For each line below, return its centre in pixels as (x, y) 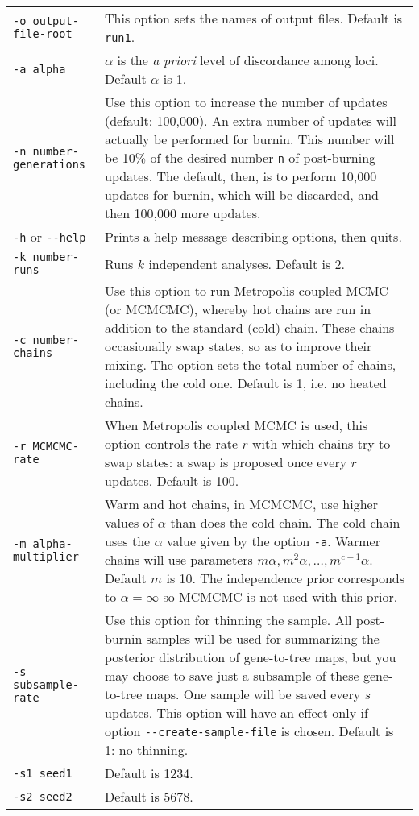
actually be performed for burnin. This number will (249, 139)
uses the (127, 541)
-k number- (46, 257)
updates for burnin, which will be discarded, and (241, 195)
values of (129, 522)
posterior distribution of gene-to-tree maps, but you (250, 657)
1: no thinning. (146, 750)
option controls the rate (171, 443)
